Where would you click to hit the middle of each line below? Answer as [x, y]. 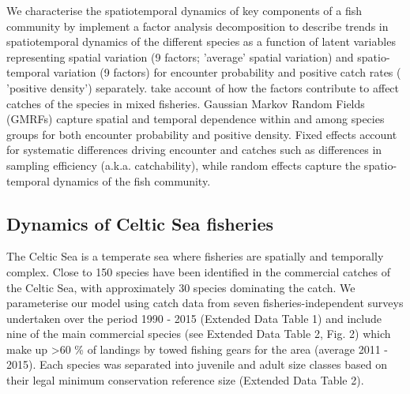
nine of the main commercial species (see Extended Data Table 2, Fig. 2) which [199, 334]
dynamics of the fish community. [132, 180]
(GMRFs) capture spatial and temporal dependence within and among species [196, 119]
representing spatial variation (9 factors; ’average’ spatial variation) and [180, 56]
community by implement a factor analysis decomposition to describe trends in [197, 26]
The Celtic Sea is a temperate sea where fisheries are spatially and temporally [195, 256]
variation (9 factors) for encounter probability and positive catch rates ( [227, 72]
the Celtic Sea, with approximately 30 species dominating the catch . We [181, 287]
